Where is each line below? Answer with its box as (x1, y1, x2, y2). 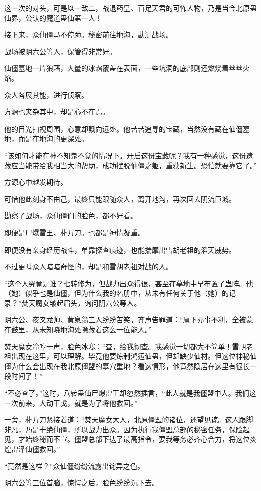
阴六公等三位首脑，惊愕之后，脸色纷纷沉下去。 (4, 477, 159, 488)
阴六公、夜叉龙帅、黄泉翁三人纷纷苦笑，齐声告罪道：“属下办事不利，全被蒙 (4, 314, 253, 325)
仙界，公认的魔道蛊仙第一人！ (4, 12, 102, 23)
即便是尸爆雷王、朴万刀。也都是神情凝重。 (4, 227, 145, 237)
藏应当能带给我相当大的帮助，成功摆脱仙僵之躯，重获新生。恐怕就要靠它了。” (4, 160, 257, 170)
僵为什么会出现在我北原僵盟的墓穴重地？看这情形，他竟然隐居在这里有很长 (4, 360, 250, 371)
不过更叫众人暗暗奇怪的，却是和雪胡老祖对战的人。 (4, 261, 173, 272)
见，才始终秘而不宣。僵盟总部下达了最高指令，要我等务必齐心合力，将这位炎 (4, 434, 257, 444)
